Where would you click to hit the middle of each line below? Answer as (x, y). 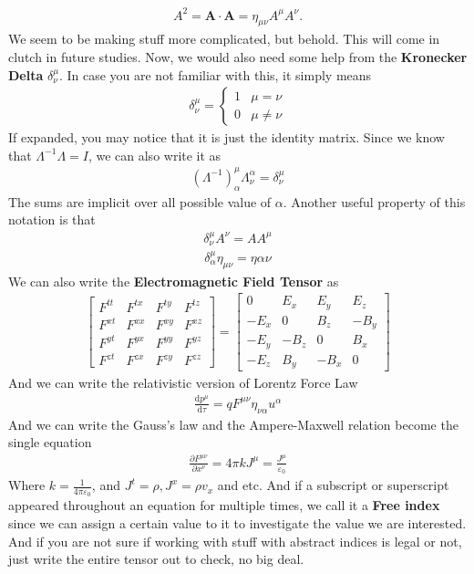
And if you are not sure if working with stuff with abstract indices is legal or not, (235, 541)
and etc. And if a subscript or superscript (333, 485)
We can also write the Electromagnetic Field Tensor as (174, 281)
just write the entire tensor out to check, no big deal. (156, 559)
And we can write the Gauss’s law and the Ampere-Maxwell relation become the (233, 424)
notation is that (52, 219)
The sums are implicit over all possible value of (140, 201)
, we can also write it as (155, 155)
